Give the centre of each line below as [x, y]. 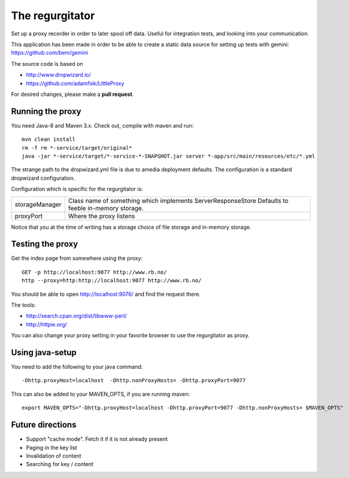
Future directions [44, 425]
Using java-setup [44, 353]
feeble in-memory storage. [106, 208]
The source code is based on [47, 63]
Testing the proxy [45, 244]
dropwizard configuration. [43, 178]
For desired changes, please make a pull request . [72, 94]
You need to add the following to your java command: [77, 367]
